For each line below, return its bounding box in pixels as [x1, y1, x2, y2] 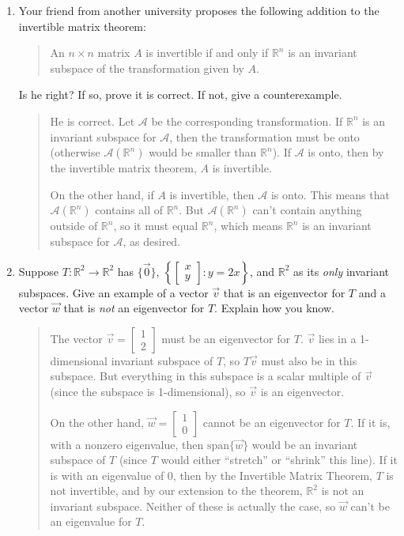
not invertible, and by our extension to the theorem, [50, 482, 303, 499]
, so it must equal [113, 217, 198, 234]
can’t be [350, 497, 390, 514]
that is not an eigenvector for [63, 300, 205, 316]
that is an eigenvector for [223, 284, 345, 300]
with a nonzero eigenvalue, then [50, 436, 204, 452]
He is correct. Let [50, 112, 135, 129]
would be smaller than [149, 144, 257, 160]
